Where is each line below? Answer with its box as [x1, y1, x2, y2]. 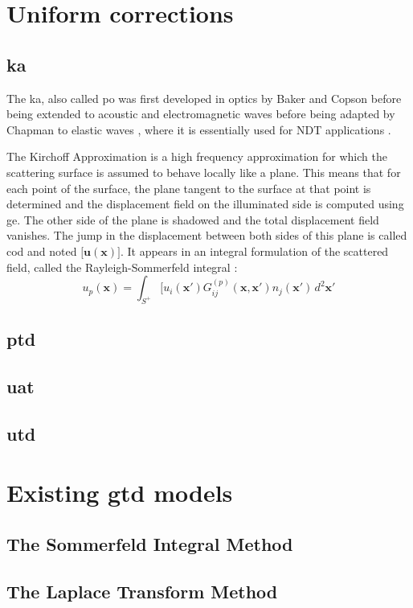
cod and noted [6, 242, 77, 259]
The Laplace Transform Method [6, 578, 278, 603]
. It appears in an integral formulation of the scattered [120, 242, 389, 259]
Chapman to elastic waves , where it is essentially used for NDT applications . [6, 121, 391, 138]
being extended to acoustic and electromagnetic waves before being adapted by [6, 105, 395, 122]
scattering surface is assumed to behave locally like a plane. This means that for [6, 163, 401, 180]
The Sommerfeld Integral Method [6, 532, 293, 557]
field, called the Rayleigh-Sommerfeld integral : [6, 258, 238, 275]
